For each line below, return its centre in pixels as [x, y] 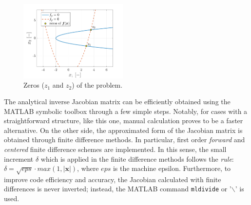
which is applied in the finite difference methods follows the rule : [137, 158]
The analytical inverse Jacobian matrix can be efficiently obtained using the [117, 101]
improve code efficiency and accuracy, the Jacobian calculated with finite [113, 179]
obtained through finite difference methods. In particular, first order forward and [125, 140]
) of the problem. [97, 85]
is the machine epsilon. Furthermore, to [172, 168]
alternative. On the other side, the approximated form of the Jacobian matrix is [123, 130]
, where [88, 168]
